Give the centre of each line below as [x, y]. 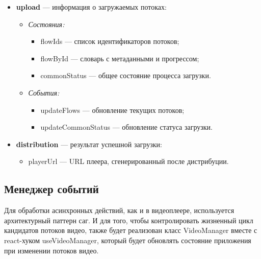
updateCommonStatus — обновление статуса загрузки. [126, 127]
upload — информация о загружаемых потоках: [91, 7]
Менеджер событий [51, 189]
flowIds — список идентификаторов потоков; [110, 41]
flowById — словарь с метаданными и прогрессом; [120, 58]
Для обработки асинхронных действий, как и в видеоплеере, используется [119, 210]
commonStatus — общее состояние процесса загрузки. [126, 75]
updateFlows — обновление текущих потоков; [112, 110]
